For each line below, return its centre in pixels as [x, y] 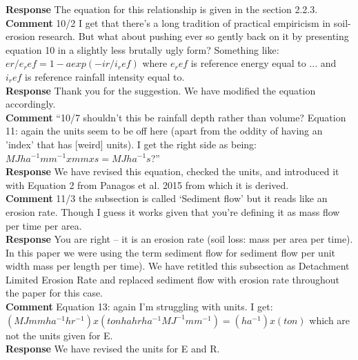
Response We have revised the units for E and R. [113, 349]
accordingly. [31, 104]
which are [330, 320]
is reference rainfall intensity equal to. [105, 76]
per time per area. [44, 225]
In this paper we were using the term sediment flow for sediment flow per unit [171, 252]
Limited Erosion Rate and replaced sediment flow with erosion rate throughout [173, 279]
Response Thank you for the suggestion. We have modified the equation [161, 90]
